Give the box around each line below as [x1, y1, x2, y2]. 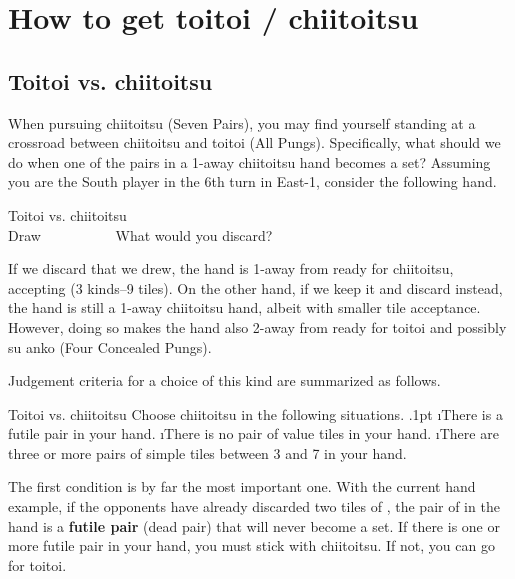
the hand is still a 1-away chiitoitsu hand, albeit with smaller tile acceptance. [8, 297, 481, 318]
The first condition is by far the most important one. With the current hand [8, 476, 476, 497]
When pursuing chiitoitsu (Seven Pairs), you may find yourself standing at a [8, 112, 476, 133]
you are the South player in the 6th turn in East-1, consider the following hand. [8, 171, 497, 192]
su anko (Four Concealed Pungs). [8, 336, 212, 357]
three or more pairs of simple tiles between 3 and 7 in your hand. [8, 442, 407, 463]
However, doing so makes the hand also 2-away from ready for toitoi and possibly [8, 316, 507, 337]
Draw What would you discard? [8, 224, 273, 245]
